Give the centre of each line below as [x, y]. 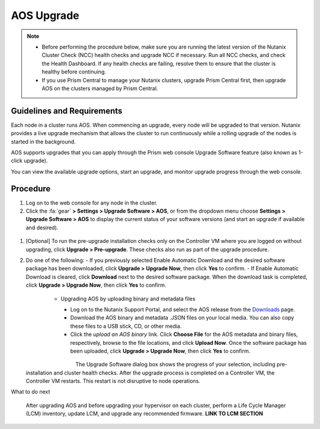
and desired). [42, 228]
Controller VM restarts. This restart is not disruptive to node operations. [113, 381]
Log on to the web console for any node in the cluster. [92, 203]
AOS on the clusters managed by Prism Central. [100, 88]
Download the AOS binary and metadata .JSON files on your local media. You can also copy [182, 318]
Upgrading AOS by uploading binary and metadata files [128, 299]
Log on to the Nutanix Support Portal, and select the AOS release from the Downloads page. [183, 309]
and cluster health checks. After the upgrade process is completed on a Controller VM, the [164, 373]
